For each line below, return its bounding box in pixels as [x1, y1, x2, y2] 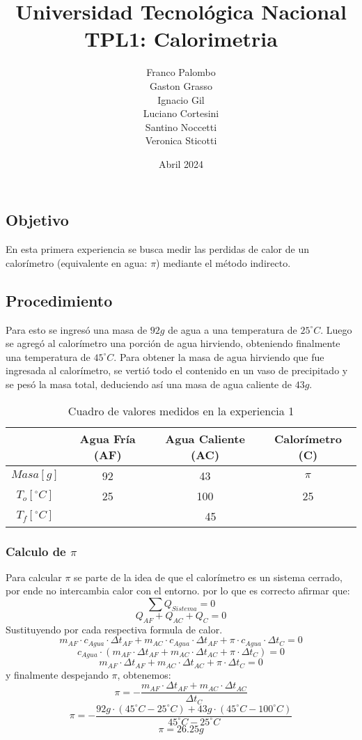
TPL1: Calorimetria [84, 24, 278, 53]
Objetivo [6, 209, 69, 231]
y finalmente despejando [6, 667, 109, 681]
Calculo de [6, 542, 66, 560]
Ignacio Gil [157, 92, 205, 107]
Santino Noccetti [145, 119, 217, 134]
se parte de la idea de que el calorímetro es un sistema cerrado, [74, 569, 343, 584]
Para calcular [6, 569, 62, 584]
